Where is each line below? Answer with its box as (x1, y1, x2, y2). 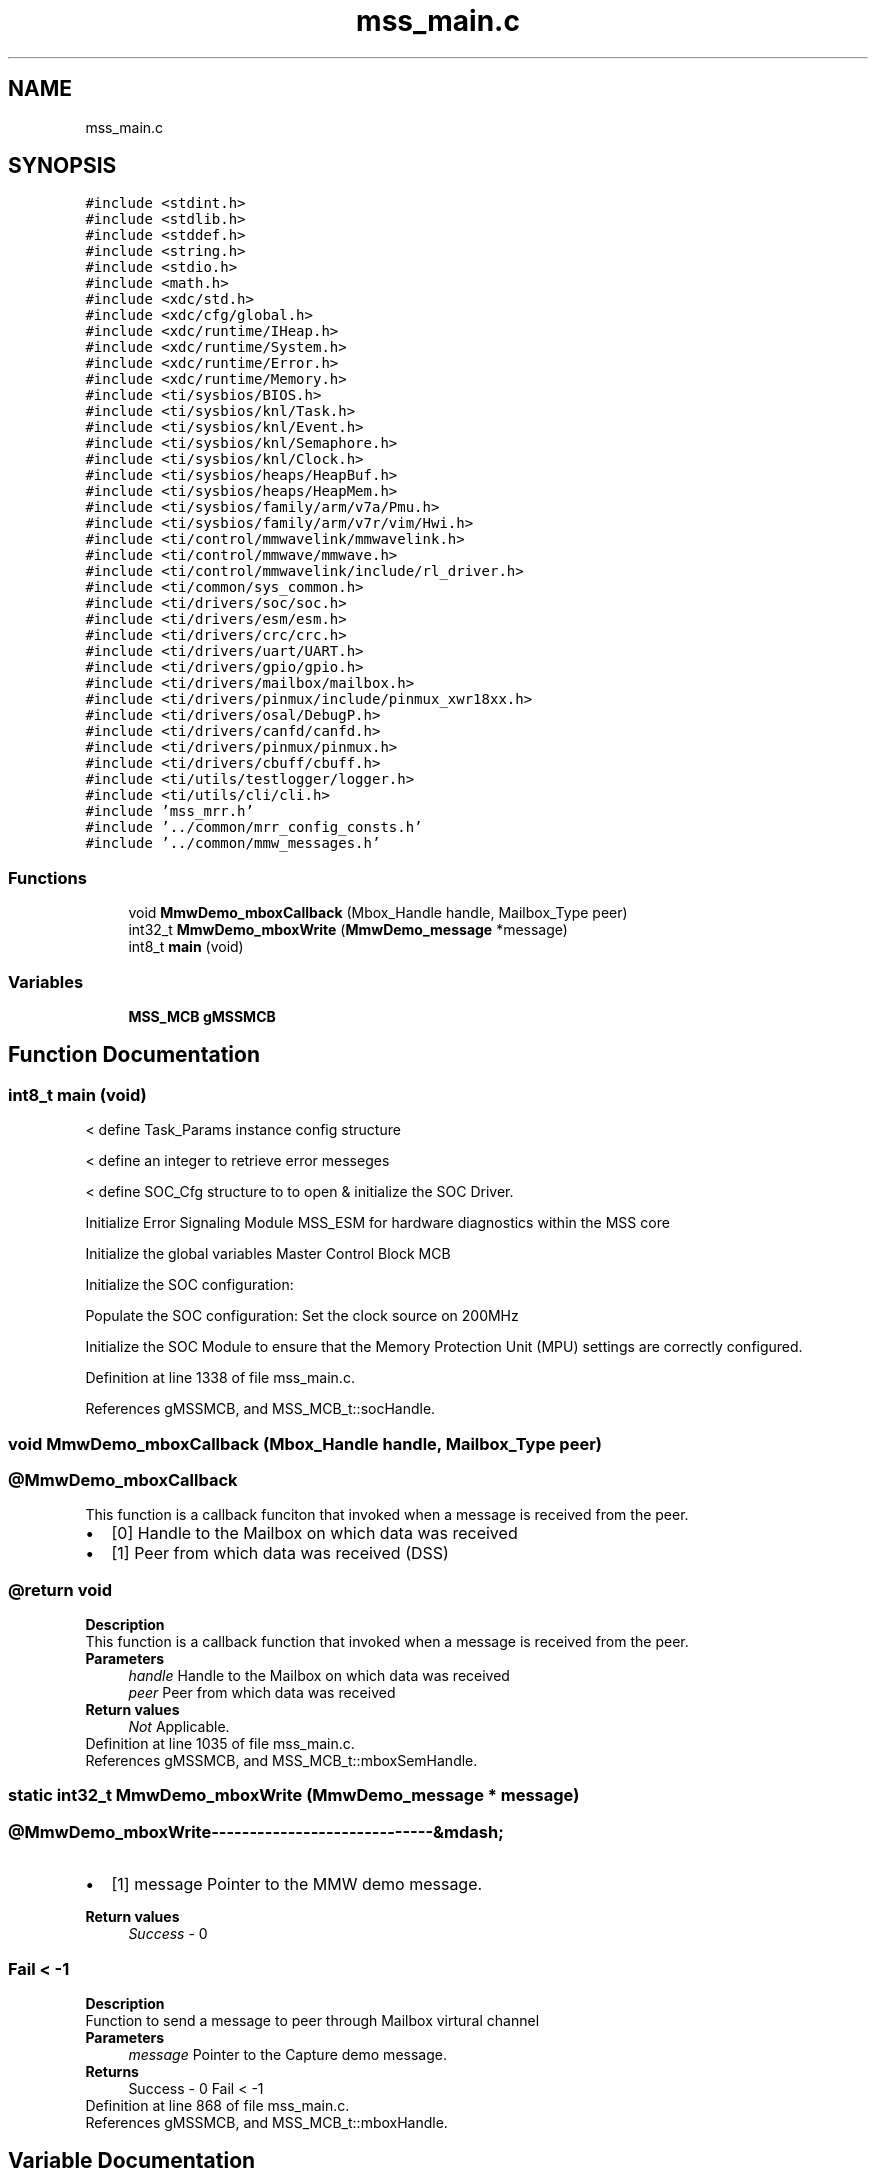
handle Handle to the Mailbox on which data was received (128, 1667, 510, 1685)
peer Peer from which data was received (128, 1684, 396, 1702)
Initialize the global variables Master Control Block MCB (85, 1245, 451, 1263)
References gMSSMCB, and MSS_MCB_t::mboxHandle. (85, 2113, 448, 2131)
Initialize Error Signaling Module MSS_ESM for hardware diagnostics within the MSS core (85, 1214, 670, 1232)
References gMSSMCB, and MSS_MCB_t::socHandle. (85, 1400, 436, 1418)
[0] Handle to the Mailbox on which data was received (111, 1523, 518, 1544)
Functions (8, 867, 87, 888)
